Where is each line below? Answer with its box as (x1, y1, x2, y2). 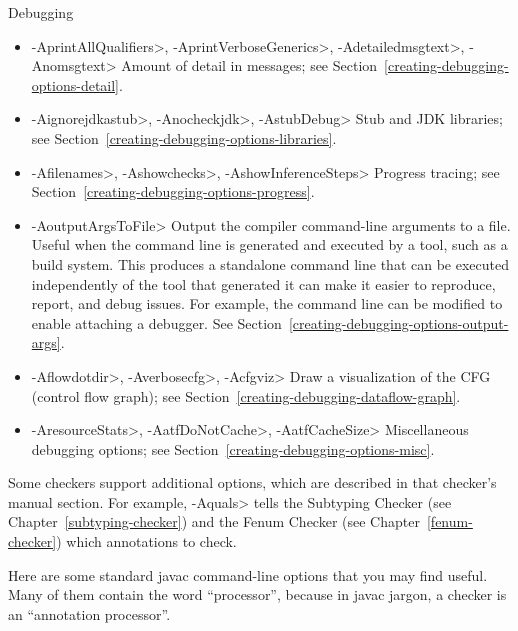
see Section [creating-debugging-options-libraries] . (31, 127, 337, 148)
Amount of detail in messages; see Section (121, 55, 378, 76)
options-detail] (31, 74, 120, 95)
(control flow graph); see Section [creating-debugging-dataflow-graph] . (31, 385, 461, 406)
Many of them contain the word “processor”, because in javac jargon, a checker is (8, 584, 507, 605)
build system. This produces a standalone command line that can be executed (31, 253, 509, 274)
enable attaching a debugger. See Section (31, 312, 282, 333)
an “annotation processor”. (8, 603, 171, 624)
